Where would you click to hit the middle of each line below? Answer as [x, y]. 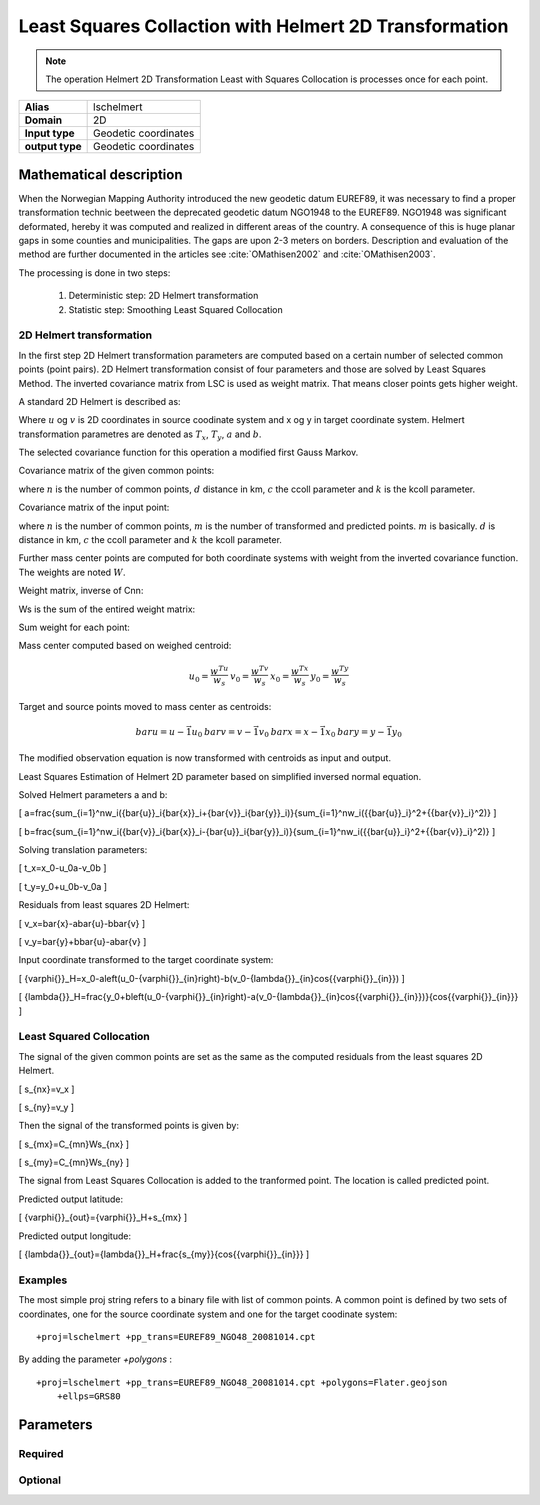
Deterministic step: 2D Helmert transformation [163, 296]
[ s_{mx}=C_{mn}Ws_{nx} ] [74, 1144]
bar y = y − [360, 731]
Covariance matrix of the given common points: [116, 471]
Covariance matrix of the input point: [94, 507]
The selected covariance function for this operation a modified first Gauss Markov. [188, 452]
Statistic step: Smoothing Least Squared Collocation [176, 309]
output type [53, 147]
